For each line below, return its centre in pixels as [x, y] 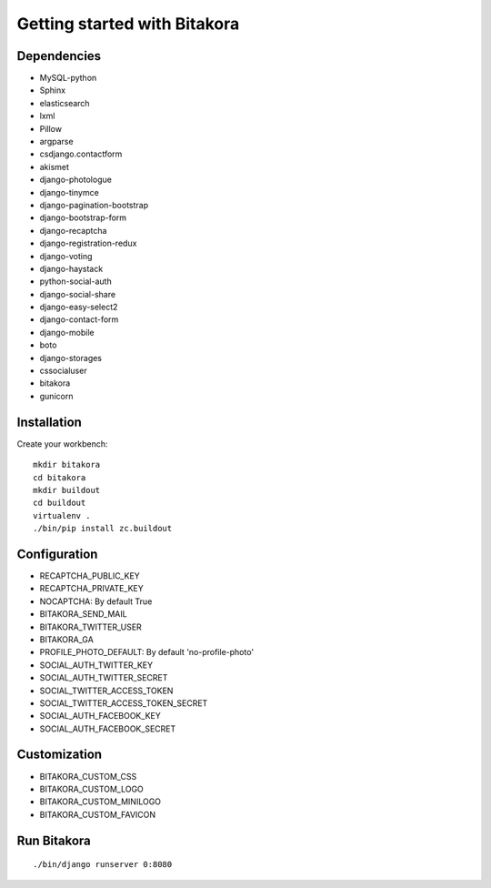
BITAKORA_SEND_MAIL [83, 614]
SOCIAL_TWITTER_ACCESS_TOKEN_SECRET [124, 703]
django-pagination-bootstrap [94, 205]
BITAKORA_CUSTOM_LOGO [92, 789]
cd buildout [60, 503]
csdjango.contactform [81, 154]
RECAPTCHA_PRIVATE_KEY [92, 589]
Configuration [57, 554]
